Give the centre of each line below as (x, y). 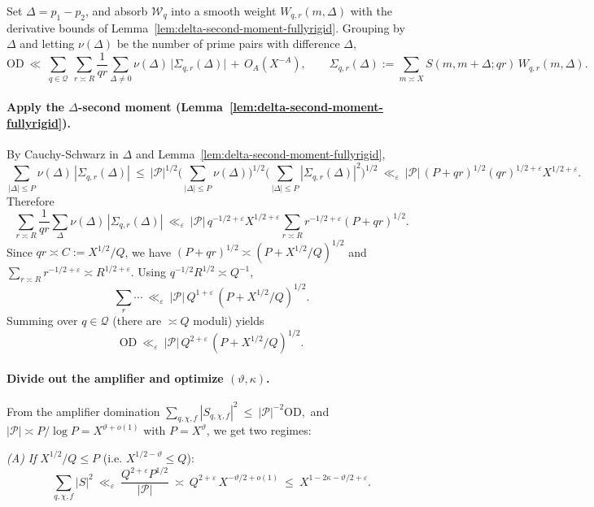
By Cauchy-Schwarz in (63, 154)
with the (371, 11)
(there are (137, 321)
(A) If (22, 457)
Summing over (42, 321)
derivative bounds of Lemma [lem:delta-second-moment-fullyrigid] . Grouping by (206, 27)
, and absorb (117, 11)
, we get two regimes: (259, 430)
